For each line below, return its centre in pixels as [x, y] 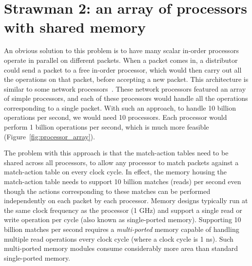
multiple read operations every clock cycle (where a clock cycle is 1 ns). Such [119, 238]
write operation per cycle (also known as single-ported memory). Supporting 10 [123, 219]
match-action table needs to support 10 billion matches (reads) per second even [123, 181]
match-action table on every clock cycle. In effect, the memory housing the [116, 172]
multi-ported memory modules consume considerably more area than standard [121, 248]
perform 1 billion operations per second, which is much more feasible [107, 127]
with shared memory [75, 27]
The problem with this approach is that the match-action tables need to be [116, 153]
